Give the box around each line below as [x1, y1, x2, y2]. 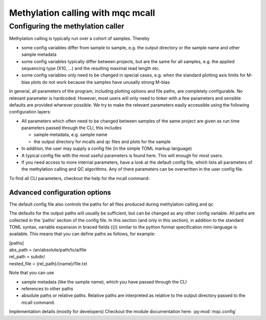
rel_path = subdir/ [9, 254, 45, 260]
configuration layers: [9, 109, 51, 115]
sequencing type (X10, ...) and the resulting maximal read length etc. [21, 65, 160, 71]
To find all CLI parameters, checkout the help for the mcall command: [9, 175, 150, 181]
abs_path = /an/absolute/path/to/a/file [9, 247, 87, 253]
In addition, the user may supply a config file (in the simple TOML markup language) [21, 145, 192, 151]
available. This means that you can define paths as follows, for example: [9, 231, 156, 237]
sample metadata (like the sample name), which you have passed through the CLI [21, 279, 187, 284]
